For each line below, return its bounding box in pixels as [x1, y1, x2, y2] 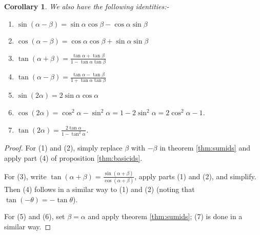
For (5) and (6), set [4, 211, 65, 222]
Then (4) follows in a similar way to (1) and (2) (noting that [4, 184, 195, 195]
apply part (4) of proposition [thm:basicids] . [4, 153, 143, 163]
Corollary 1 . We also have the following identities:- [4, 1, 169, 11]
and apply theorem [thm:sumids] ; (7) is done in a [88, 211, 243, 222]
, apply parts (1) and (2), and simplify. [134, 170, 256, 181]
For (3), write [4, 170, 47, 181]
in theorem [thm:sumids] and [159, 142, 250, 153]
